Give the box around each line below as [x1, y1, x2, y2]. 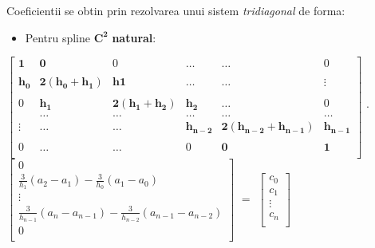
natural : [112, 29, 156, 45]
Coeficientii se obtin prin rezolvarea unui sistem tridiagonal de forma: [6, 2, 345, 18]
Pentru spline [25, 29, 91, 45]
